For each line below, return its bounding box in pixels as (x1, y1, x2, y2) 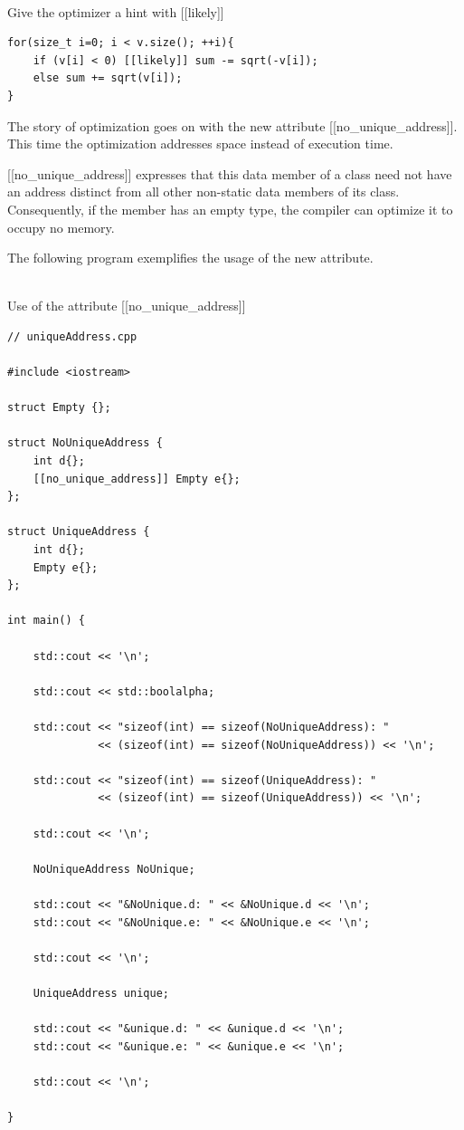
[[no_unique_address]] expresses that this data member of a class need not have (7, 164, 452, 183)
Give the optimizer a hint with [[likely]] (7, 2, 224, 21)
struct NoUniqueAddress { (7, 436, 163, 450)
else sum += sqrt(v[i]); (33, 72, 183, 85)
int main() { (7, 614, 85, 627)
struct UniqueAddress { (7, 525, 150, 539)
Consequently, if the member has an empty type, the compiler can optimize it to (7, 199, 453, 218)
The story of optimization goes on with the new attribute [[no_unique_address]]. (7, 116, 458, 135)
